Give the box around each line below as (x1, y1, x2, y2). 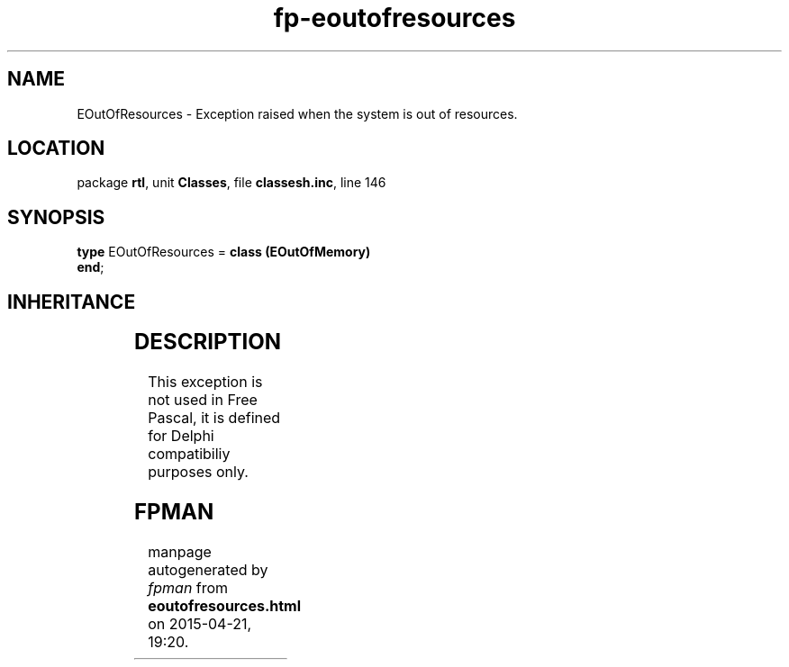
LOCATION (7, 137, 105, 160)
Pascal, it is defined (148, 409, 281, 428)
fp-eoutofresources (273, 3, 516, 33)
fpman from (148, 578, 229, 597)
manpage (148, 542, 212, 561)
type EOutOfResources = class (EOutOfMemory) (77, 244, 371, 260)
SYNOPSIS (7, 205, 105, 229)
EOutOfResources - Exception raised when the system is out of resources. (77, 105, 518, 122)
